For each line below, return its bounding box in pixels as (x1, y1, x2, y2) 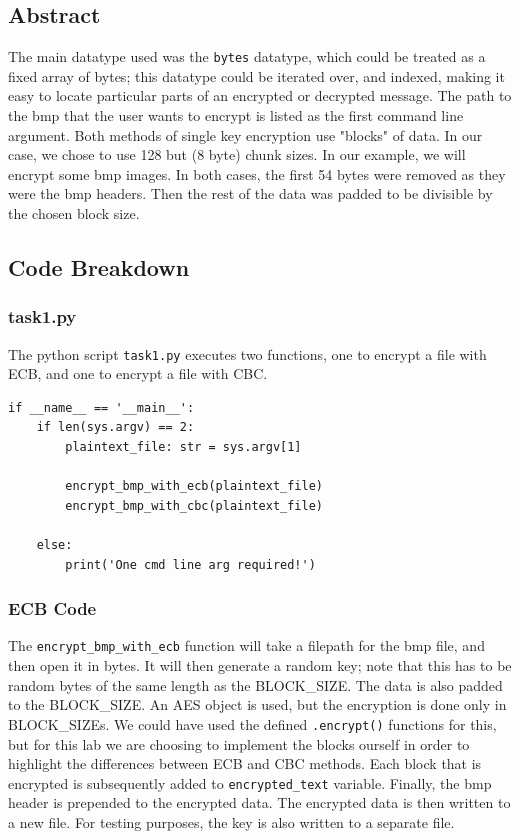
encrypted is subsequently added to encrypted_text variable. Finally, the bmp (8, 772, 492, 793)
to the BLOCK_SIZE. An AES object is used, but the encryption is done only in (8, 694, 507, 715)
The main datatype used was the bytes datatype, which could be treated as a (8, 46, 486, 67)
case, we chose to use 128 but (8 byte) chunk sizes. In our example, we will (8, 144, 466, 165)
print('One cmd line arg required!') (65, 557, 316, 572)
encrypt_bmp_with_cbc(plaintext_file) (65, 498, 323, 513)
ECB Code (8, 596, 97, 621)
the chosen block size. (8, 203, 140, 224)
